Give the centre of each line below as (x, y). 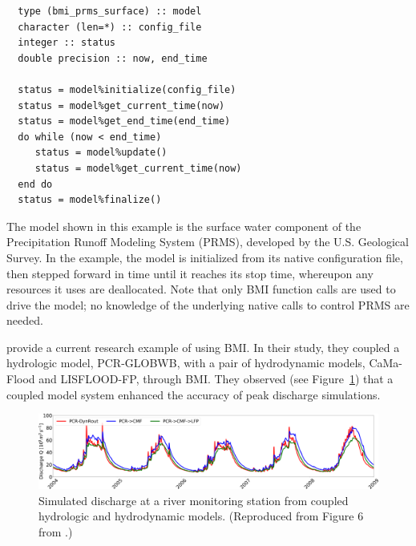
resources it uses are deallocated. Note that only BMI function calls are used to (201, 289)
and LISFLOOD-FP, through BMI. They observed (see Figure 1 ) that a (216, 379)
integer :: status (67, 43)
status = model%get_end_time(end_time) (124, 121)
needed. (25, 320)
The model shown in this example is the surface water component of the (184, 226)
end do (35, 184)
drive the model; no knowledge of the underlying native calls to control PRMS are (208, 304)
